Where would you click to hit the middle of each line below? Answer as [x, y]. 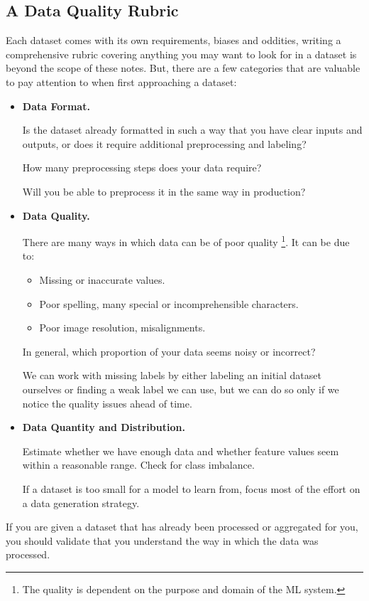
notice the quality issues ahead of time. [107, 403]
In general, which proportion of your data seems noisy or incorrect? [169, 351]
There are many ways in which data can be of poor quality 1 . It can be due [186, 241]
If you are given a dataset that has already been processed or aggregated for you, [182, 527]
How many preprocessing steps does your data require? [142, 167]
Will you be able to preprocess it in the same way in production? [164, 191]
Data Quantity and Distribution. [104, 427]
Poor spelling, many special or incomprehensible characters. [169, 303]
